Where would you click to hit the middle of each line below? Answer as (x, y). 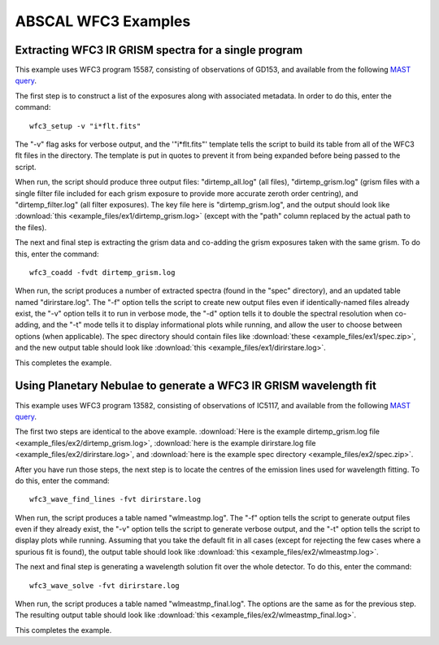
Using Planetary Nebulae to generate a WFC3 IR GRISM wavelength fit (196, 386)
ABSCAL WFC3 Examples (103, 21)
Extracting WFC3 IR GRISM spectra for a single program (159, 50)
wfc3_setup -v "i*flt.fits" (85, 126)
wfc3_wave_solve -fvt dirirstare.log (105, 585)
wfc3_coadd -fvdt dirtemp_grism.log (102, 272)
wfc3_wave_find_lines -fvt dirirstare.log (115, 499)
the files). (31, 227)
